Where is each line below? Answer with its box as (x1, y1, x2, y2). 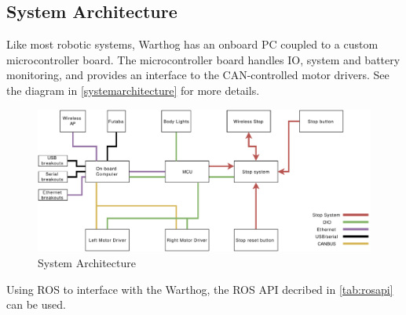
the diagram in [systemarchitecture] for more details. (6, 81, 260, 98)
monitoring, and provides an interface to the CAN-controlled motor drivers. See (6, 67, 390, 83)
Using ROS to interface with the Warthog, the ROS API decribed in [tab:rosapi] (6, 281, 393, 297)
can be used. (6, 296, 66, 313)
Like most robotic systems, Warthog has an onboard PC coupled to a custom (6, 36, 379, 52)
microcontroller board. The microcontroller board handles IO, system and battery (6, 51, 401, 67)
